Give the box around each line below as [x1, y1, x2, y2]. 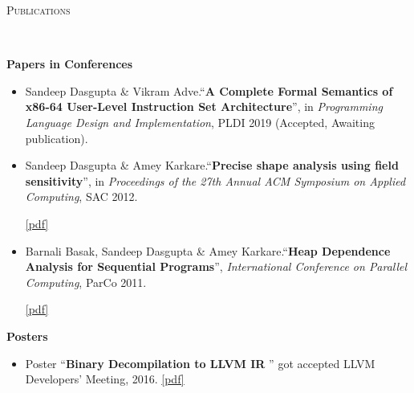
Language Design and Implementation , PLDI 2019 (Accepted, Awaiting [25, 113, 375, 130]
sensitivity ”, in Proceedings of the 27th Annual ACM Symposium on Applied [25, 172, 406, 189]
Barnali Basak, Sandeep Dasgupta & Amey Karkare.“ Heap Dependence [25, 242, 391, 259]
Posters [6, 327, 48, 344]
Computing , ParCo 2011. [25, 273, 147, 290]
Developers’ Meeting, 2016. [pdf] [25, 370, 185, 387]
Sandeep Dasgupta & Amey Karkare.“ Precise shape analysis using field [25, 157, 399, 174]
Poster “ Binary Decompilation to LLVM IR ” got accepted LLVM [25, 354, 375, 371]
